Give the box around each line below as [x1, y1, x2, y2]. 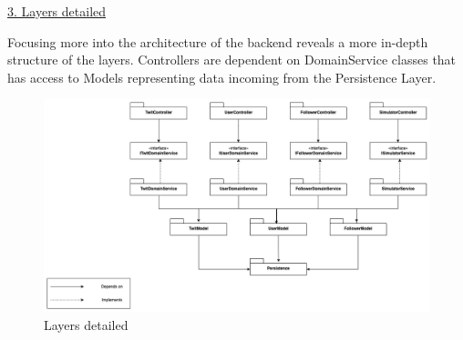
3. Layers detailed [7, 2, 107, 20]
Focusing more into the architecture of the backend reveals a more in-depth [7, 32, 428, 51]
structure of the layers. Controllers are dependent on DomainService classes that [7, 50, 457, 69]
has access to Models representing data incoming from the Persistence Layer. [7, 67, 437, 86]
